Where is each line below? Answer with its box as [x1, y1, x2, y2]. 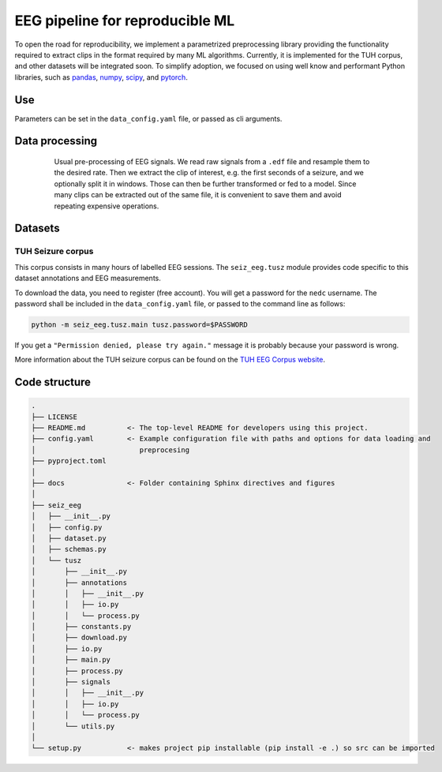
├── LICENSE [31, 412, 78, 422]
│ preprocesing [31, 445, 189, 454]
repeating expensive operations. [54, 201, 159, 211]
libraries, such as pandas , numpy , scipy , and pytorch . [14, 72, 189, 82]
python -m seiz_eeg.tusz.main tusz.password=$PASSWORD [31, 320, 248, 329]
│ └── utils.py [31, 721, 115, 730]
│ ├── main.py [31, 655, 110, 665]
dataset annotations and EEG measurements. [14, 273, 161, 283]
